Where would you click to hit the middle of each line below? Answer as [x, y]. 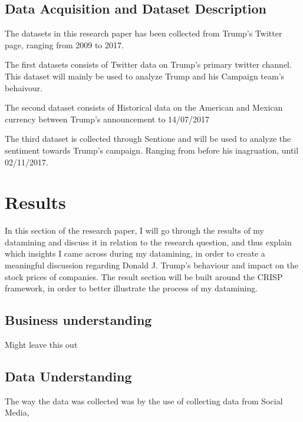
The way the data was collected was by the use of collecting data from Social [144, 401]
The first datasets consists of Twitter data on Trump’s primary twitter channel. [148, 64]
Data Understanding [68, 376]
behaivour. [24, 87]
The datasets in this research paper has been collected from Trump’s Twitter [144, 33]
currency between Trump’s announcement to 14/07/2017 [107, 119]
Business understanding [78, 320]
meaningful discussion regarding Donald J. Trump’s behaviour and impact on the [151, 265]
